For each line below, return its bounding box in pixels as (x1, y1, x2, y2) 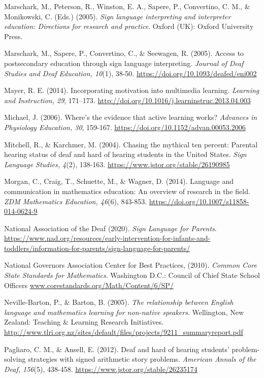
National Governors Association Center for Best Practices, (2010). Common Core (4, 260, 257, 270)
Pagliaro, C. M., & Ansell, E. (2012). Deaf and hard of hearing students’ (4, 343, 229, 354)
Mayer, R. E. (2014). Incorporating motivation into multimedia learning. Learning (4, 85, 259, 96)
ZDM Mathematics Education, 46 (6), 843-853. (4, 196, 147, 206)
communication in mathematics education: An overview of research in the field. (4, 185, 250, 196)
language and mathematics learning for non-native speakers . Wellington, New (4, 306, 244, 317)
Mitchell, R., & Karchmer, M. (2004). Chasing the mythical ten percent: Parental (4, 139, 258, 149)
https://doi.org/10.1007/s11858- (149, 196, 249, 206)
